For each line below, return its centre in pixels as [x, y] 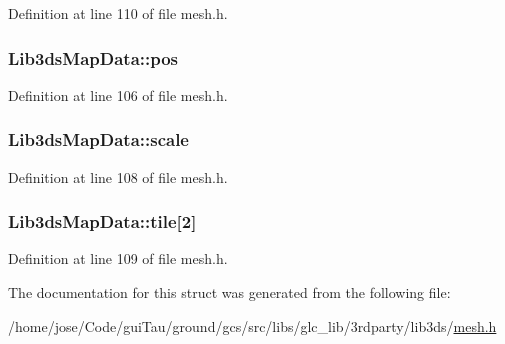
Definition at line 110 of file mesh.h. [118, 13]
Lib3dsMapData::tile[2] [102, 221]
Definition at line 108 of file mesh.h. [118, 176]
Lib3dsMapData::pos [93, 57]
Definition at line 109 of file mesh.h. [118, 258]
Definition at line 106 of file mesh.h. [118, 94]
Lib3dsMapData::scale [98, 139]
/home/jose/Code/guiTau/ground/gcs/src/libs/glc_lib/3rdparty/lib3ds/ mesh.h [252, 325]
